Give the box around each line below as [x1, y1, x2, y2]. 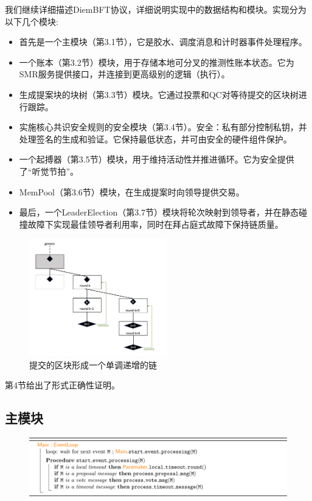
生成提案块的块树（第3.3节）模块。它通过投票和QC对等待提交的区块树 [19, 88, 299, 100]
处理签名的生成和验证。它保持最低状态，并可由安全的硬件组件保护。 [19, 132, 292, 145]
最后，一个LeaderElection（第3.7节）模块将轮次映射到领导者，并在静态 [19, 206, 299, 219]
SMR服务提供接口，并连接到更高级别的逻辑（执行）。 [19, 68, 230, 80]
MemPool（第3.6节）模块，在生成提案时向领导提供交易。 [19, 185, 244, 198]
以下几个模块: [5, 15, 58, 27]
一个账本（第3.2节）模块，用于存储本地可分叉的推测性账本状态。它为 [19, 55, 294, 68]
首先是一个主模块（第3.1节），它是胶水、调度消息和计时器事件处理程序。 [19, 35, 307, 48]
